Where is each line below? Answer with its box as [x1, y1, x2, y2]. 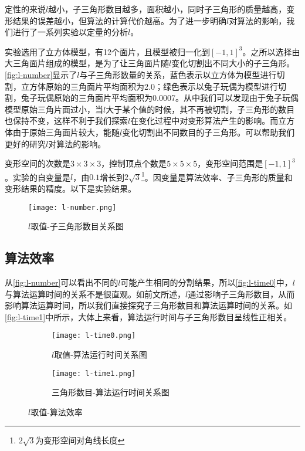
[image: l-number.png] [28, 203, 117, 212]
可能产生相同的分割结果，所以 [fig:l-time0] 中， [120, 276, 293, 289]
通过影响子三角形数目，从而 [188, 287, 295, 300]
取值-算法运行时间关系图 [54, 348, 147, 361]
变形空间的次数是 [5, 157, 70, 169]
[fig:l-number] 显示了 [5, 68, 77, 80]
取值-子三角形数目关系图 [30, 220, 124, 232]
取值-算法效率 [30, 405, 83, 418]
